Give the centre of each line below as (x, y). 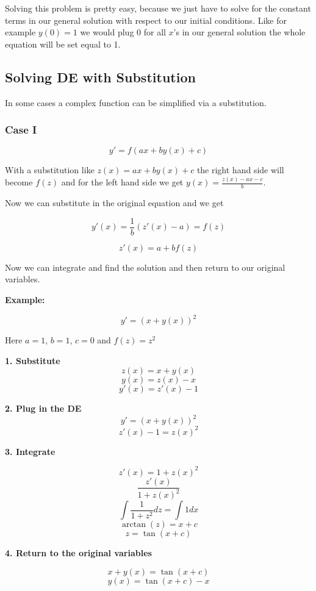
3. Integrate (30, 451)
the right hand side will (240, 170)
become (19, 182)
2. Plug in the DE (43, 408)
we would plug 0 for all (123, 32)
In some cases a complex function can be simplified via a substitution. (136, 102)
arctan (134, 525)
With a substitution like (50, 170)
